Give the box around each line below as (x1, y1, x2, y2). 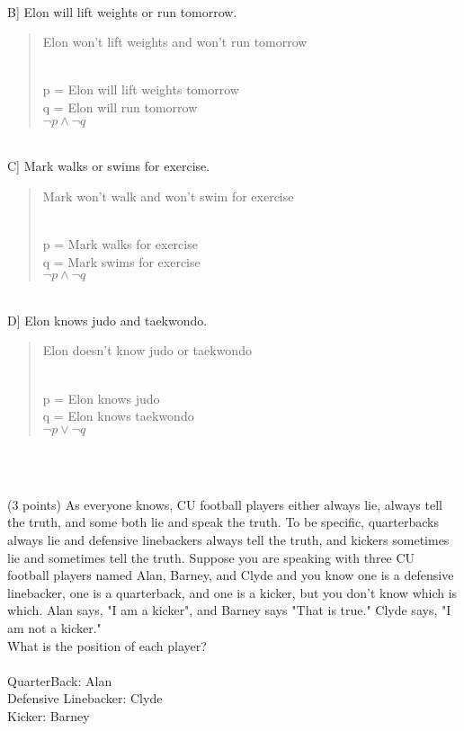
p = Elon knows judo (42, 388, 160, 407)
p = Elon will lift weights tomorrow (42, 80, 239, 99)
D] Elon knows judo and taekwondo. (7, 310, 208, 329)
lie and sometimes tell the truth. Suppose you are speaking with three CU (7, 548, 415, 566)
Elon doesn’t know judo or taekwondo (42, 341, 252, 360)
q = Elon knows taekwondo (42, 406, 194, 425)
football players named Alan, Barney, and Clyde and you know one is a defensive (7, 566, 454, 584)
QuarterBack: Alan (7, 671, 112, 690)
